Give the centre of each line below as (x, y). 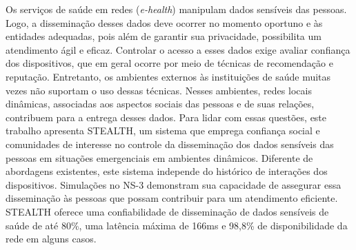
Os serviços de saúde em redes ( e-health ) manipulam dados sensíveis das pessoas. (176, 9)
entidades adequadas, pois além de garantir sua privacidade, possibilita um (164, 36)
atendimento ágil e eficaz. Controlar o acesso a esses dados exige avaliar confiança (178, 49)
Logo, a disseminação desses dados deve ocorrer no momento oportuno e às (164, 22)
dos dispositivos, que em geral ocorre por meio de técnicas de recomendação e (169, 63)
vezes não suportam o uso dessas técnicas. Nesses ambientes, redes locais (159, 90)
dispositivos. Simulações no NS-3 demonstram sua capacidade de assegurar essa (174, 184)
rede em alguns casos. (51, 239)
